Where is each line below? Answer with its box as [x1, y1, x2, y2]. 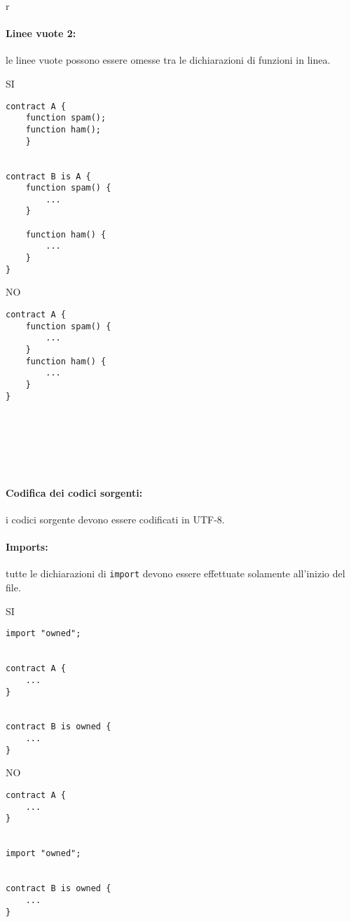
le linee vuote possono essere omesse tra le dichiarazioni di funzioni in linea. [6, 53, 331, 67]
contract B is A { [6, 171, 91, 181]
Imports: [6, 539, 48, 554]
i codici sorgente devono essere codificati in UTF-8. [6, 512, 225, 526]
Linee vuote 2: [6, 26, 76, 41]
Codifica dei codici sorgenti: [6, 485, 143, 500]
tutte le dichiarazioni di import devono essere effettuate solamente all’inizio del [6, 566, 345, 581]
